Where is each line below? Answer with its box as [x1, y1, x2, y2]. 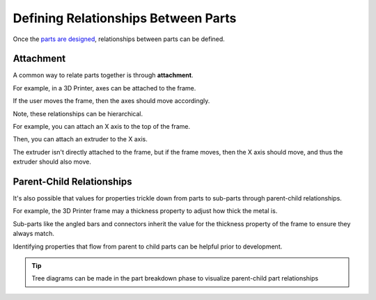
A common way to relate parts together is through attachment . [13, 71, 194, 79]
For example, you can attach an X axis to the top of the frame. [13, 123, 191, 131]
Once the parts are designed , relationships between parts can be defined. [13, 35, 226, 43]
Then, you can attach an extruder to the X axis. [13, 135, 148, 143]
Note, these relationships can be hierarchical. [13, 109, 143, 118]
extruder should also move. [13, 157, 92, 166]
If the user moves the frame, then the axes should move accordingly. [13, 97, 210, 105]
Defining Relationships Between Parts [13, 10, 237, 26]
